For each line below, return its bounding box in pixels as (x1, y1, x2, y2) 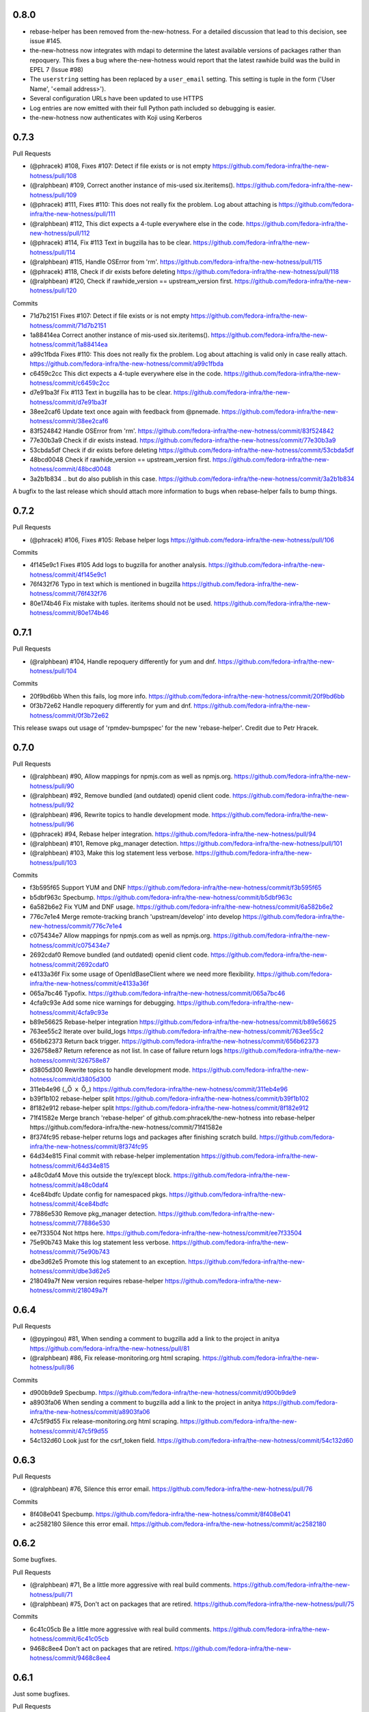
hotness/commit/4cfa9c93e (29, 1008, 109, 1016)
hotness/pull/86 (29, 1363, 74, 1372)
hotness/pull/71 (29, 1590, 73, 1598)
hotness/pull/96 (29, 820, 74, 829)
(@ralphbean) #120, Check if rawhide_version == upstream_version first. (29, 277, 234, 286)
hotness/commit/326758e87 (29, 1056, 110, 1064)
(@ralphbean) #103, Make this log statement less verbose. (29, 849, 194, 857)
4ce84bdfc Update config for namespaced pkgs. (29, 1190, 167, 1198)
